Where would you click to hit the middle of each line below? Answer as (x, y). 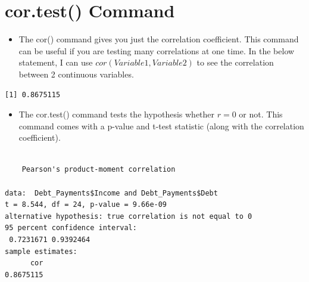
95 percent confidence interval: (71, 228)
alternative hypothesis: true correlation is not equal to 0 (129, 216)
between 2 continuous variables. (76, 74)
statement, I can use (56, 62)
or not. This (261, 114)
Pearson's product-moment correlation (99, 170)
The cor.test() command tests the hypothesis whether (117, 114)
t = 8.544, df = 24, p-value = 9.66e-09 (86, 205)
